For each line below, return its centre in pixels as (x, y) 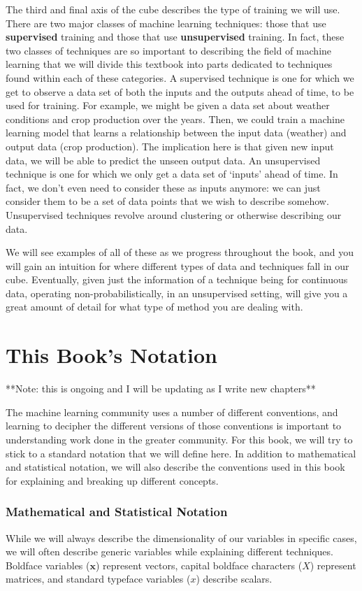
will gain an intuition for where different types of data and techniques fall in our (178, 265)
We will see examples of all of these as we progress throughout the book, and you (180, 252)
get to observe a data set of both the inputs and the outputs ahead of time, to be (180, 91)
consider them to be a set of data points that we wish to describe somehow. (167, 201)
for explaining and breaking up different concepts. (112, 480)
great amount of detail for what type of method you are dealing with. (154, 307)
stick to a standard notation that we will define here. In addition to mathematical (181, 453)
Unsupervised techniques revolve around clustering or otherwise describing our (174, 214)
